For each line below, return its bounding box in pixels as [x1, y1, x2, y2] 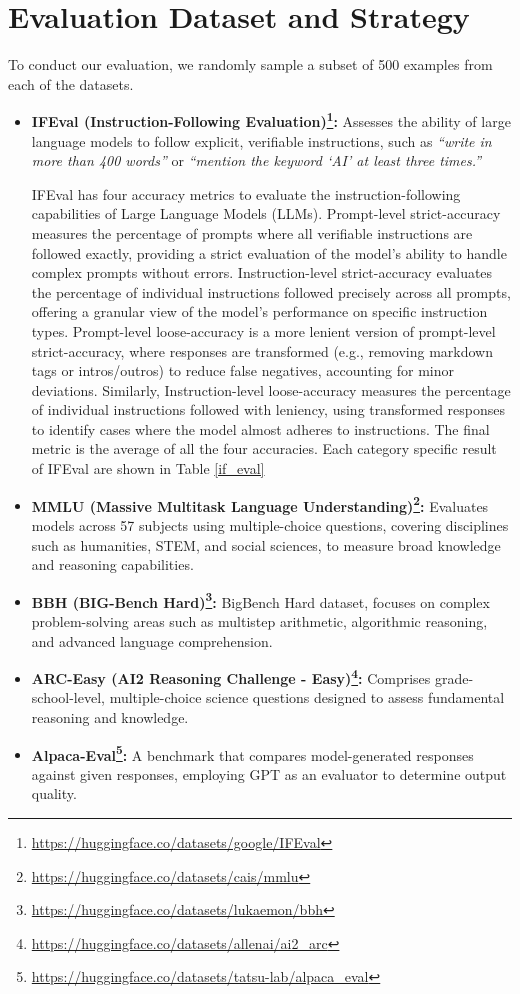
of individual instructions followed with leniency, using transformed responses [31, 399, 506, 420]
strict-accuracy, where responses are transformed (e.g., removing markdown [31, 340, 493, 361]
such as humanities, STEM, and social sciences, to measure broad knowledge [31, 534, 501, 555]
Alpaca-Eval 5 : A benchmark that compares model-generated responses [31, 741, 474, 765]
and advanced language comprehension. [31, 630, 273, 651]
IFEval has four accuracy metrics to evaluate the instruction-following [31, 183, 461, 204]
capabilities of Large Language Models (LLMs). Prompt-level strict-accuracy [31, 203, 501, 224]
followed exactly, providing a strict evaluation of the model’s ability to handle [31, 242, 507, 263]
